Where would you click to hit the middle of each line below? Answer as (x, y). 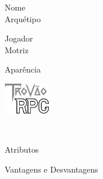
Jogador (19, 38)
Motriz (17, 49)
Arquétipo (23, 18)
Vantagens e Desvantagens (51, 169)
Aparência (23, 69)
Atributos (22, 149)
